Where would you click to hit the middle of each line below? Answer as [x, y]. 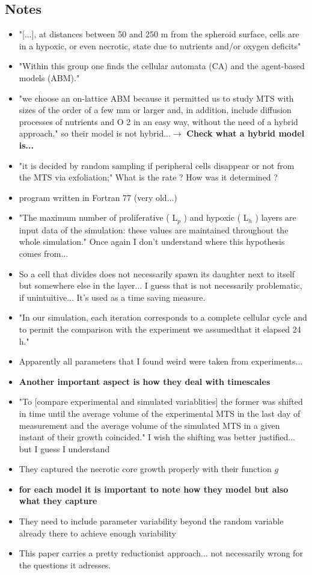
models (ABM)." [49, 77]
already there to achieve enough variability [97, 533]
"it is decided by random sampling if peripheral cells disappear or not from [157, 165]
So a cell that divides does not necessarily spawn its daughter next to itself [157, 273]
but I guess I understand [64, 448]
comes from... [44, 253]
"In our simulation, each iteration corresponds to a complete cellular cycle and [163, 317]
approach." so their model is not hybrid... [95, 133]
